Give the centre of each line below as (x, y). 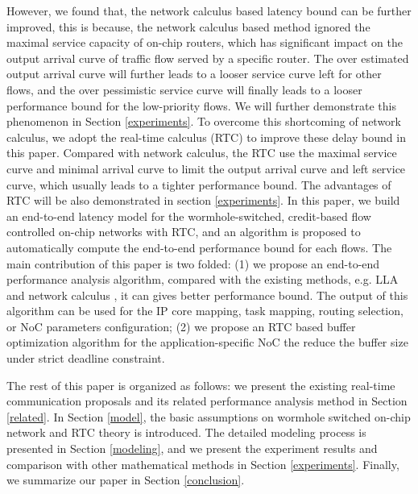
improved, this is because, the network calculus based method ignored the (188, 26)
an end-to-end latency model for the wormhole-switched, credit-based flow (189, 216)
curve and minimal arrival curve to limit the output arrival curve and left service (206, 168)
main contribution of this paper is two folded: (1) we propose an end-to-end (193, 263)
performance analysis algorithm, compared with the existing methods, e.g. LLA (203, 279)
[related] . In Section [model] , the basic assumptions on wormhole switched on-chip (209, 416)
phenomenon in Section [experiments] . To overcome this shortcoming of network (204, 121)
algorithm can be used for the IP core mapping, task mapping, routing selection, (205, 311)
